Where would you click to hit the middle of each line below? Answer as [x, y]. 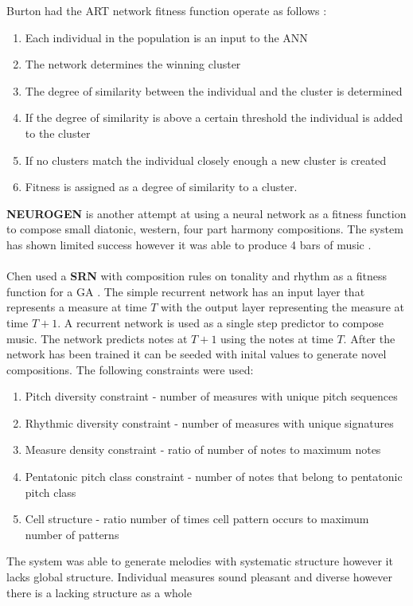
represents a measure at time [77, 307]
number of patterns [72, 534]
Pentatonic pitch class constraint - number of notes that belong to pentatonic [214, 477]
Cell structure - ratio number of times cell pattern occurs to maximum [197, 519]
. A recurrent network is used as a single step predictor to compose [220, 322]
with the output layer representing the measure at [282, 307]
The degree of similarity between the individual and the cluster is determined [214, 90]
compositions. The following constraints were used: [130, 369]
